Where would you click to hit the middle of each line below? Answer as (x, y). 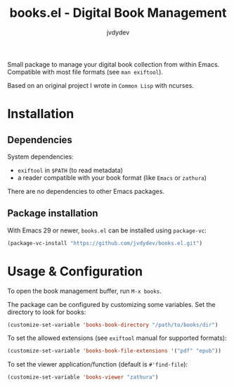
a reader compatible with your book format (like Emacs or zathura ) (112, 178)
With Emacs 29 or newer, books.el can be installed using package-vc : (107, 230)
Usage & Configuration (75, 271)
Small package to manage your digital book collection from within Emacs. (113, 64)
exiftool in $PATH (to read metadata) (70, 170)
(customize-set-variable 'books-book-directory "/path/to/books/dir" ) (113, 324)
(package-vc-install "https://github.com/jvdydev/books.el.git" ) (105, 243)
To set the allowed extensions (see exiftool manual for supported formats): (117, 338)
